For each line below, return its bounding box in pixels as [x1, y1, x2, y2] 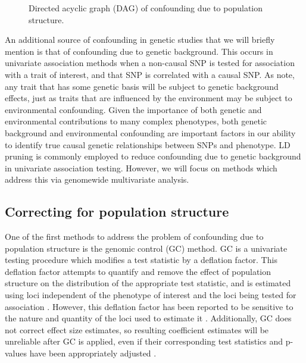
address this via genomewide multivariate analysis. [5, 173, 189, 186]
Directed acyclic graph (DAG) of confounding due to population [29, 2, 263, 14]
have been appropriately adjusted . [29, 347, 157, 359]
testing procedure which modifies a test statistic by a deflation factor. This [5, 254, 277, 266]
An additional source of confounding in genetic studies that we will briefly [5, 33, 275, 46]
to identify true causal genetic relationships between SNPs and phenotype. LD [5, 138, 291, 151]
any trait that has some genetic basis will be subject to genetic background [5, 80, 279, 92]
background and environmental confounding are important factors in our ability [5, 126, 296, 139]
